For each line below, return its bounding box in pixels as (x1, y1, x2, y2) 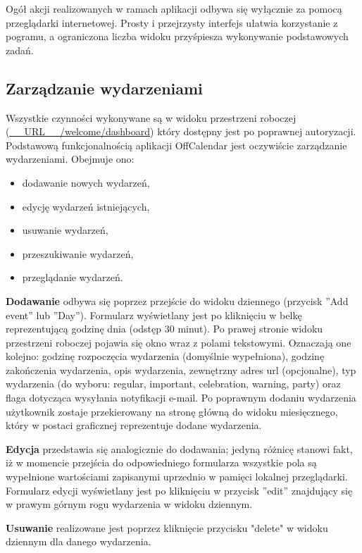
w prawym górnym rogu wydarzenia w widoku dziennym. (6, 497, 253, 511)
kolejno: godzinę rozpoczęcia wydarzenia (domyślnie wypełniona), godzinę (6, 349, 325, 364)
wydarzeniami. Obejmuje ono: (6, 151, 135, 166)
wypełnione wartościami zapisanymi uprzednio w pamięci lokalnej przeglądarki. (6, 469, 348, 484)
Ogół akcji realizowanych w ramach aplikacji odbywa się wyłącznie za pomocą (6, 1, 342, 15)
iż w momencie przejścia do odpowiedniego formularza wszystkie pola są (6, 455, 317, 470)
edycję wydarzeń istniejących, (22, 199, 150, 213)
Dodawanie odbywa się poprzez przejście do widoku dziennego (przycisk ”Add (6, 293, 349, 308)
